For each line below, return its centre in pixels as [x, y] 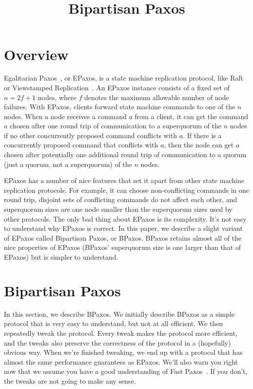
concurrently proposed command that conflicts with [81, 145]
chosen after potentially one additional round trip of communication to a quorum [125, 154]
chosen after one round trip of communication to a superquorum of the [116, 126]
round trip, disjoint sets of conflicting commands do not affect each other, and [121, 199]
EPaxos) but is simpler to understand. [61, 257]
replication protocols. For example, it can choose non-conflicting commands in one [126, 190]
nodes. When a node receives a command [65, 116]
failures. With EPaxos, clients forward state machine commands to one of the [120, 107]
